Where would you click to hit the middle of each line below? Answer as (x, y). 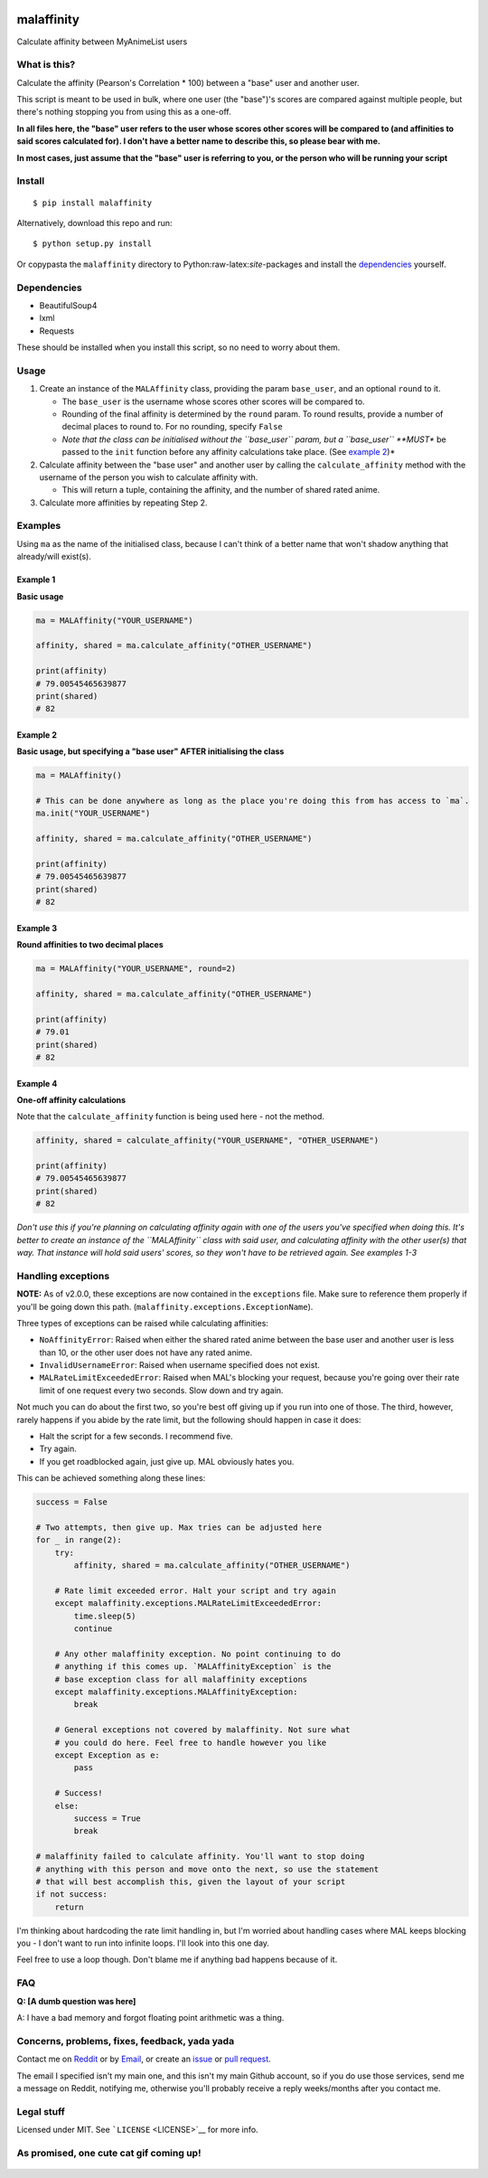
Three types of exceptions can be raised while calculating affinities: (142, 1323)
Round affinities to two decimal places (90, 945)
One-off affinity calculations (71, 1099)
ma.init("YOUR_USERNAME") (93, 813)
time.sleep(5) (105, 1616)
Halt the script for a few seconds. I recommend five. (136, 1437)
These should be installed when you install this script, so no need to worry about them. (178, 347)
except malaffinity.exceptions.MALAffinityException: (176, 1692)
